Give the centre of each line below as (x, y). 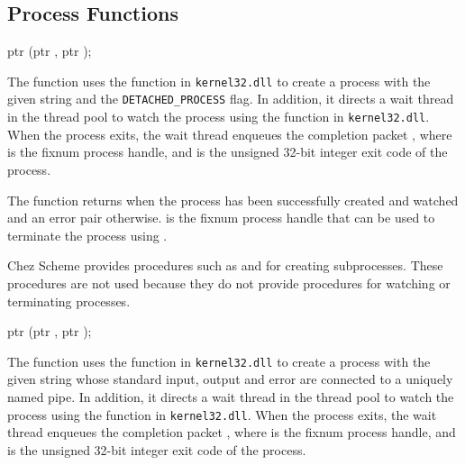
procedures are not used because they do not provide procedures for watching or (229, 283)
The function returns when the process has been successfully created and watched (233, 200)
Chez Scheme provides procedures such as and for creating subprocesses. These (225, 265)
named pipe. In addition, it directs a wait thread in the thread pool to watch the (231, 396)
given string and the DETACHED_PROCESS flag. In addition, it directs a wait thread (231, 99)
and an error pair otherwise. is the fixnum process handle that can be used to (221, 218)
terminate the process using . (87, 235)
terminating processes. (69, 301)
